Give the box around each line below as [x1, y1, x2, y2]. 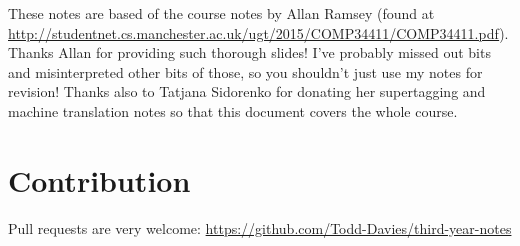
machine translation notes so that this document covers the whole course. [8, 100, 458, 121]
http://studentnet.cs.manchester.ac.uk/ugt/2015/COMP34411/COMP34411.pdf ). [8, 22, 509, 43]
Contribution [8, 159, 191, 200]
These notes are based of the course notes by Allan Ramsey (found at [8, 3, 435, 23]
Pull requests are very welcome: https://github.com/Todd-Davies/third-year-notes [8, 217, 512, 238]
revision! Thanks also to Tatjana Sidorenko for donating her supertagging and [8, 81, 486, 102]
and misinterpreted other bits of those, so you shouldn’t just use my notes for [8, 61, 483, 82]
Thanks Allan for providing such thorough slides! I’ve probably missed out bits [8, 42, 491, 63]
